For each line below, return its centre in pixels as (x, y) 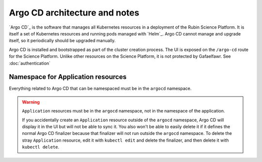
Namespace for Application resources (68, 77)
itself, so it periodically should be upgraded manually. (62, 41)
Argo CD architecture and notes (74, 13)
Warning (31, 102)
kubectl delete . (41, 147)
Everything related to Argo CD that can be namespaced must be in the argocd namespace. (100, 89)
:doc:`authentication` (30, 63)
